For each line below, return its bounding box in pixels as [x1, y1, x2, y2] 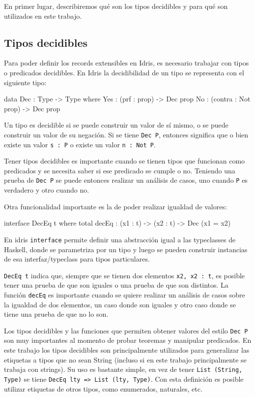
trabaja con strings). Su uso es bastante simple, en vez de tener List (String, [4, 364, 243, 374]
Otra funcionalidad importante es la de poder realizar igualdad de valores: [4, 201, 227, 211]
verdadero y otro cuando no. [4, 185, 89, 195]
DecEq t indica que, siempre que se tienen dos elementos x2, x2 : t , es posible [4, 270, 245, 280]
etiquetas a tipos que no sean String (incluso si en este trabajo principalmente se [4, 354, 247, 364]
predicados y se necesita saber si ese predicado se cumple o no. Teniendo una [4, 165, 235, 175]
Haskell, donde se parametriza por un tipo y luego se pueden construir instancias [4, 244, 248, 254]
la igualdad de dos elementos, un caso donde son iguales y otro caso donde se [4, 299, 236, 309]
